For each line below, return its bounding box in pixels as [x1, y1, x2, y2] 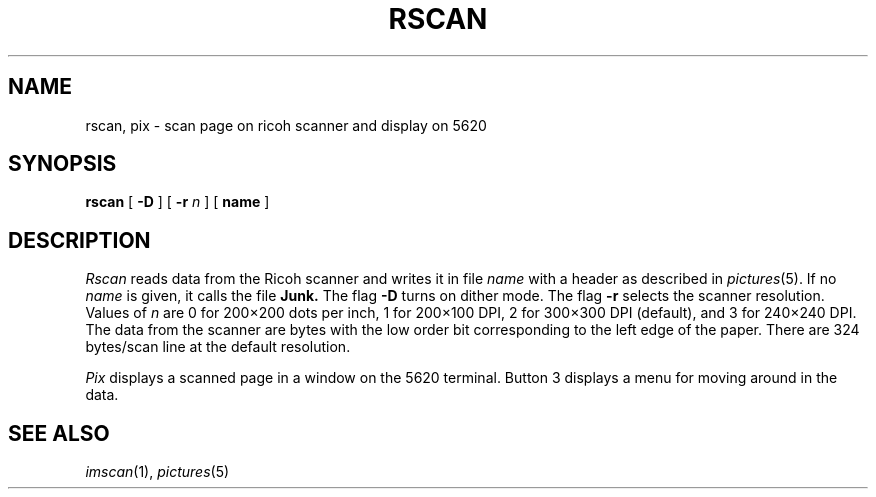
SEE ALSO [8, 420, 110, 446]
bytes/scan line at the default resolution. [85, 338, 351, 356]
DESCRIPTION [8, 227, 151, 253]
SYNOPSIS [8, 151, 117, 177]
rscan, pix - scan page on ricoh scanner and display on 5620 [85, 116, 487, 134]
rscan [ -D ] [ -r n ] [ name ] [85, 193, 270, 211]
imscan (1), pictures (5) [85, 463, 230, 481]
